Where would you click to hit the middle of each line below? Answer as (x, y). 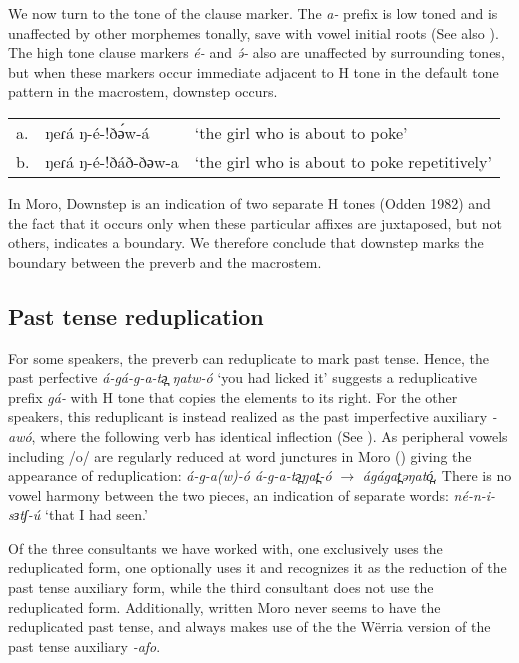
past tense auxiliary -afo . (84, 645)
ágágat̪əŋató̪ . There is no (437, 475)
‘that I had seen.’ (96, 514)
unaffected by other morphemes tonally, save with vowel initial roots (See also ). (253, 32)
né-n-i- (474, 494)
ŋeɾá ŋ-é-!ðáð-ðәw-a (112, 161)
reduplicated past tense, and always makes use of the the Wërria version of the (249, 626)
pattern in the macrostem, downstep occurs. (143, 91)
